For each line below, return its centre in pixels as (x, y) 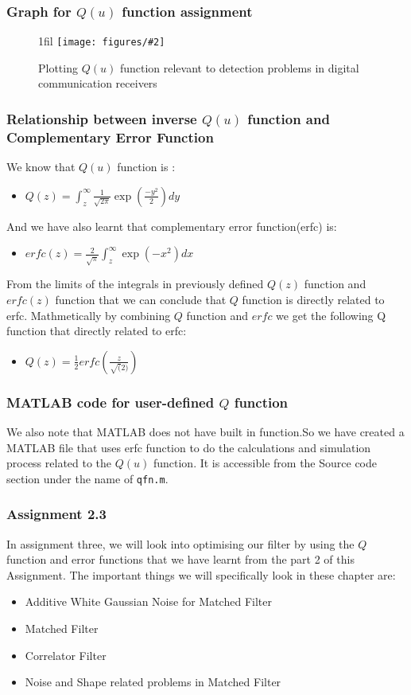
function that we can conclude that (141, 299)
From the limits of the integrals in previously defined (135, 284)
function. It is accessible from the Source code (265, 463)
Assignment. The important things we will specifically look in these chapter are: (201, 574)
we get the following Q (331, 315)
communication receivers (98, 83)
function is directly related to (313, 299)
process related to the (59, 463)
